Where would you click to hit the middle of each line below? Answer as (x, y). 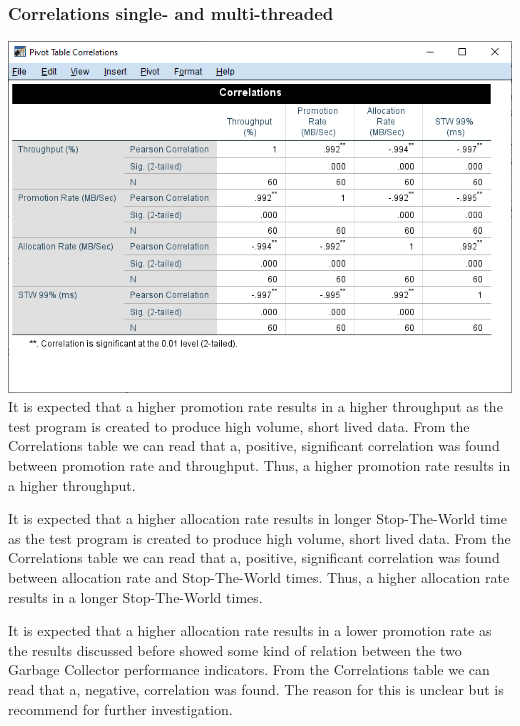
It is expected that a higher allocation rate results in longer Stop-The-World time (257, 518)
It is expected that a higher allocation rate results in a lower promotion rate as (250, 630)
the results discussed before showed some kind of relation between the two (235, 649)
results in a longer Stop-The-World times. (135, 596)
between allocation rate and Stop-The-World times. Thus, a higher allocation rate (259, 577)
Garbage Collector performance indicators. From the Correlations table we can (249, 669)
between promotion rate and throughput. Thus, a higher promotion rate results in (259, 465)
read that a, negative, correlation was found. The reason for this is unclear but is (256, 688)
